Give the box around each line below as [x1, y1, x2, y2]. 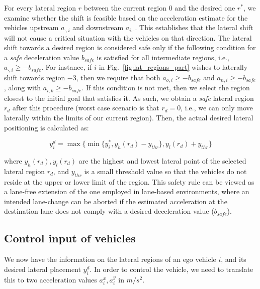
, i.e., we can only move [181, 102, 253, 113]
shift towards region [4, 72, 65, 82]
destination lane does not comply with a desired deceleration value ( [4, 206, 214, 216]
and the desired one [175, 3, 235, 13]
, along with [4, 82, 41, 93]
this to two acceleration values [4, 274, 97, 284]
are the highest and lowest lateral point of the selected [78, 156, 246, 166]
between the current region [83, 3, 166, 13]
